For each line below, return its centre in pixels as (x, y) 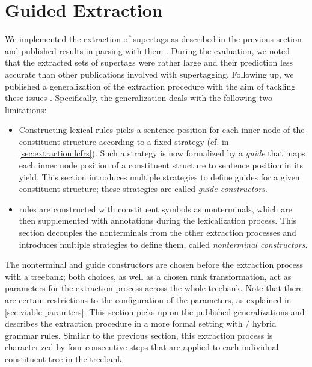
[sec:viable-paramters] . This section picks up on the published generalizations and (155, 311)
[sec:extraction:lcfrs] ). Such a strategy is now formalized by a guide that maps (162, 153)
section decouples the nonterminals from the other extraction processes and (158, 233)
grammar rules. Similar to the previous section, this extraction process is (139, 335)
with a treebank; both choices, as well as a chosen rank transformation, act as (148, 276)
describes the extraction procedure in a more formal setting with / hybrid (141, 323)
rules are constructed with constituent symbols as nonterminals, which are (155, 208)
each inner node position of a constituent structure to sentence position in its (161, 165)
